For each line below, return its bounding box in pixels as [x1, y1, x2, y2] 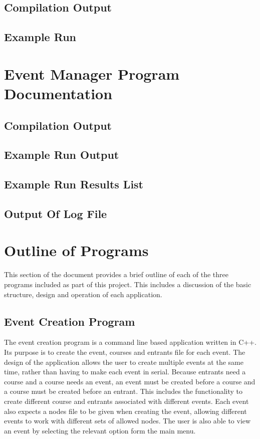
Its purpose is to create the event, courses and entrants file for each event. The [4, 346, 245, 357]
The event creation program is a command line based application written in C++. [4, 337, 256, 347]
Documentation [4, 83, 113, 103]
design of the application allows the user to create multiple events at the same [4, 356, 243, 367]
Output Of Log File [4, 205, 107, 221]
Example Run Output [4, 147, 119, 162]
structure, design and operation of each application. [4, 289, 162, 299]
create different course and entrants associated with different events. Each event [4, 395, 249, 406]
